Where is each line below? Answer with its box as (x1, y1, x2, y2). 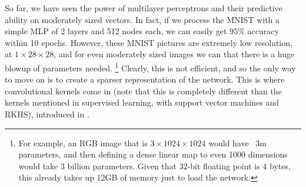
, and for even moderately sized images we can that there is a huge (54, 48, 295, 60)
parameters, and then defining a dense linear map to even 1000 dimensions (18, 148, 288, 160)
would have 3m (208, 136, 267, 149)
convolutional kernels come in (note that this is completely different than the (5, 84, 282, 97)
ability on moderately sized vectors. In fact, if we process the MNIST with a (5, 13, 280, 25)
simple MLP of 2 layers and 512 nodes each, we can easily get (5, 25, 227, 37)
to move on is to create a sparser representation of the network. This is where (5, 73, 285, 86)
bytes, (269, 159, 291, 172)
